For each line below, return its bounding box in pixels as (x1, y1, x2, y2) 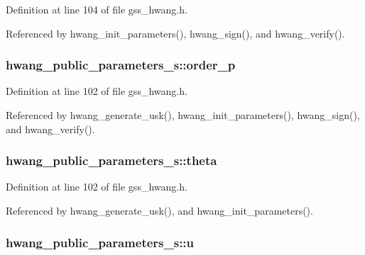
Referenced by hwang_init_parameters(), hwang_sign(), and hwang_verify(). (6, 25, 345, 40)
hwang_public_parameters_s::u (6, 233, 195, 251)
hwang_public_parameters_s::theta (6, 152, 217, 169)
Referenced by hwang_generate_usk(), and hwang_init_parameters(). (6, 203, 313, 217)
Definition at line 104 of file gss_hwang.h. (6, 2, 187, 16)
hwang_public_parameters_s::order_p (6, 56, 236, 74)
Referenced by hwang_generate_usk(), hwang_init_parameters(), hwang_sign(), (6, 108, 360, 122)
